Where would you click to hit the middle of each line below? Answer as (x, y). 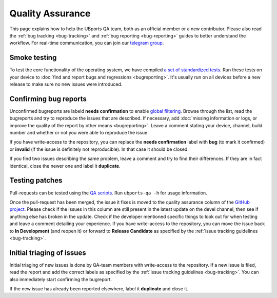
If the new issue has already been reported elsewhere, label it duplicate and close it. (99, 289)
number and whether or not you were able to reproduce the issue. (79, 133)
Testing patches (36, 180)
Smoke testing (33, 58)
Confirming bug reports (48, 99)
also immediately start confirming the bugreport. (61, 279)
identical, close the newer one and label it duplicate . (65, 166)
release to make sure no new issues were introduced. (66, 84)
